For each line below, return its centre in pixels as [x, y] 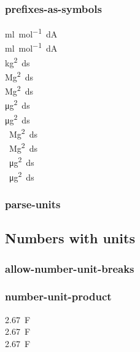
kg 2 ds [17, 61]
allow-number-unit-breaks [70, 268]
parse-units [33, 204]
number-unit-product [58, 296]
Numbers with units [70, 238]
